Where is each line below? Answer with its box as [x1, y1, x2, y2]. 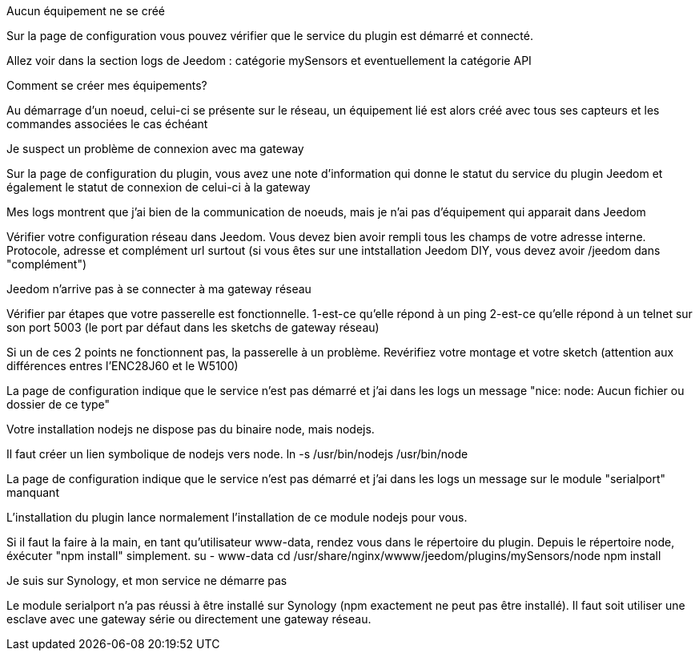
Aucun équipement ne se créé [6, 4, 165, 18]
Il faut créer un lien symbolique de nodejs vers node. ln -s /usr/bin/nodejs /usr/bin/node [6, 447, 468, 461]
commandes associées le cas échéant [6, 117, 208, 131]
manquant [6, 486, 59, 499]
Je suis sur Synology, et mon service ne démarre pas [6, 574, 287, 587]
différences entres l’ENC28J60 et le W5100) [6, 359, 239, 373]
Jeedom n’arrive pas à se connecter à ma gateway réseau [6, 282, 311, 296]
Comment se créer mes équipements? [6, 79, 207, 92]
